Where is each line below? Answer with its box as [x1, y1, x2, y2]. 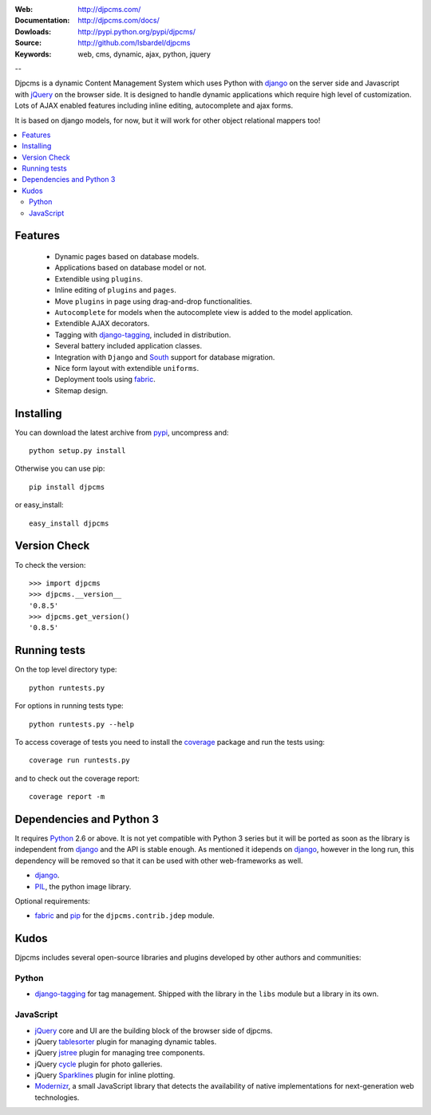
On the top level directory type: [14, 664, 117, 674]
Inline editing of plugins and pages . [54, 286, 177, 295]
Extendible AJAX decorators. [54, 319, 150, 329]
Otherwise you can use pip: [14, 463, 105, 474]
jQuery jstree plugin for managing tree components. [34, 1048, 205, 1058]
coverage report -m [29, 792, 105, 802]
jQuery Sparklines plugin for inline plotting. [34, 1070, 176, 1080]
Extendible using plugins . [54, 274, 144, 283]
